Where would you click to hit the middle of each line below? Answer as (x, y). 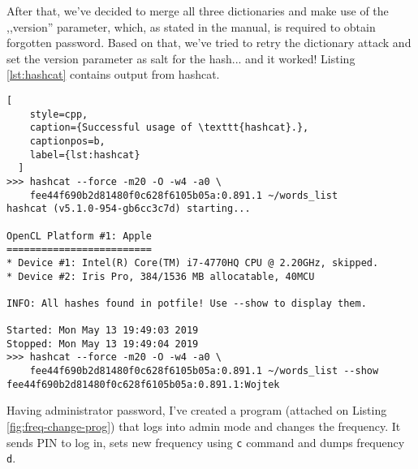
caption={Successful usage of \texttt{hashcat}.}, (169, 128)
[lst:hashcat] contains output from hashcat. (113, 74)
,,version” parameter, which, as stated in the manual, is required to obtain (191, 26)
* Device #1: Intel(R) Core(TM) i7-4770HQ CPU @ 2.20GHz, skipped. (193, 262)
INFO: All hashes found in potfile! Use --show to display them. (187, 303)
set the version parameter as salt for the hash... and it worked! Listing (181, 58)
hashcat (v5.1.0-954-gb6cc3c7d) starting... (129, 209)
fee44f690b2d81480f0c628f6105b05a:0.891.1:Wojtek (143, 384)
